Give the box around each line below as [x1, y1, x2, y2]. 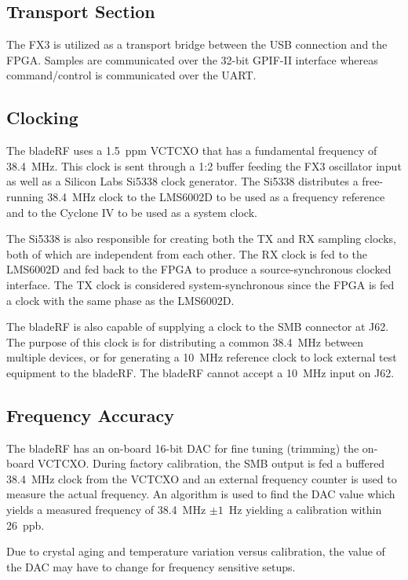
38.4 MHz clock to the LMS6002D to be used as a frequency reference [47, 188, 385, 204]
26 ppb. [6, 516, 45, 533]
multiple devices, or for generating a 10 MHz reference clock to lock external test [6, 349, 397, 365]
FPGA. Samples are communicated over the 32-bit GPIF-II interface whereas [6, 51, 378, 68]
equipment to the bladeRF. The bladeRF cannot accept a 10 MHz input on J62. [6, 364, 395, 380]
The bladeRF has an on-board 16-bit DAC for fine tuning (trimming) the [6, 439, 359, 456]
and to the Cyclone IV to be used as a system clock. [6, 204, 257, 220]
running [6, 188, 44, 204]
